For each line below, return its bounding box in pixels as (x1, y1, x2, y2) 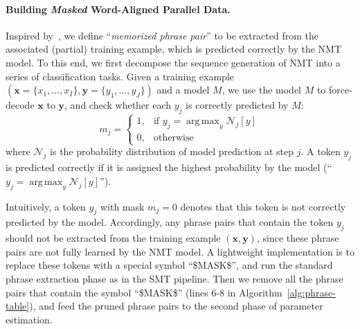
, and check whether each (64, 98, 172, 112)
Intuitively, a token (6, 199, 86, 213)
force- (329, 82, 352, 97)
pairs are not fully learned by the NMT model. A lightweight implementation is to (6, 244, 354, 258)
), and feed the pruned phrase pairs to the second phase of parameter (29, 299, 323, 313)
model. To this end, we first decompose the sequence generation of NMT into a (6, 55, 341, 69)
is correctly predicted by (186, 98, 289, 112)
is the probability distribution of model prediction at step (50, 144, 294, 159)
